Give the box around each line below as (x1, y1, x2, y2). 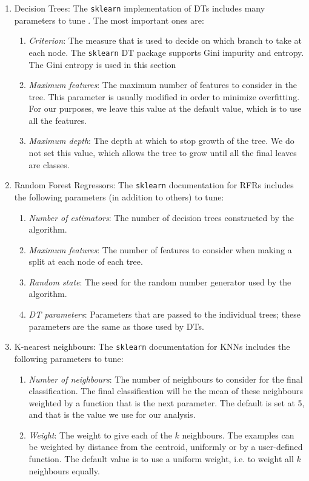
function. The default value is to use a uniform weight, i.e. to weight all (28, 452, 294, 465)
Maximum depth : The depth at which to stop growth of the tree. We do (28, 134, 294, 147)
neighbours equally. (28, 464, 100, 477)
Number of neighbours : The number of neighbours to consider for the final (28, 372, 303, 385)
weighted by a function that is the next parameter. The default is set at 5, (28, 396, 305, 409)
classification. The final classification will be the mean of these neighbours (28, 384, 303, 397)
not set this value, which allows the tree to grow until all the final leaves (28, 146, 297, 159)
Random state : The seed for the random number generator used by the (28, 275, 291, 288)
